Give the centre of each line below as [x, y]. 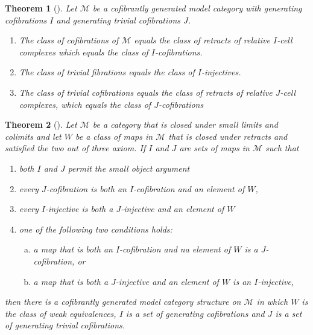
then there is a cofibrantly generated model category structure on [123, 302]
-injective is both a [79, 209]
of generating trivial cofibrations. [65, 325]
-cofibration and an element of [189, 188]
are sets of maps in [214, 148]
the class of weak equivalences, [61, 313]
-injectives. [221, 72]
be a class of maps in [114, 136]
